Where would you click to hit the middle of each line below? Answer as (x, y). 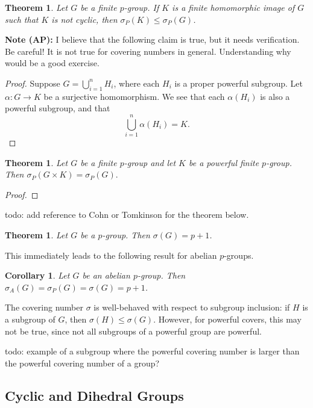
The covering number (44, 307)
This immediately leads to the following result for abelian (111, 255)
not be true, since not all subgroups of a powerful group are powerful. (133, 331)
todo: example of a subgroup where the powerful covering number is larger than (152, 351)
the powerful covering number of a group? (82, 363)
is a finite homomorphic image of (233, 7)
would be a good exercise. (52, 63)
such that (22, 19)
